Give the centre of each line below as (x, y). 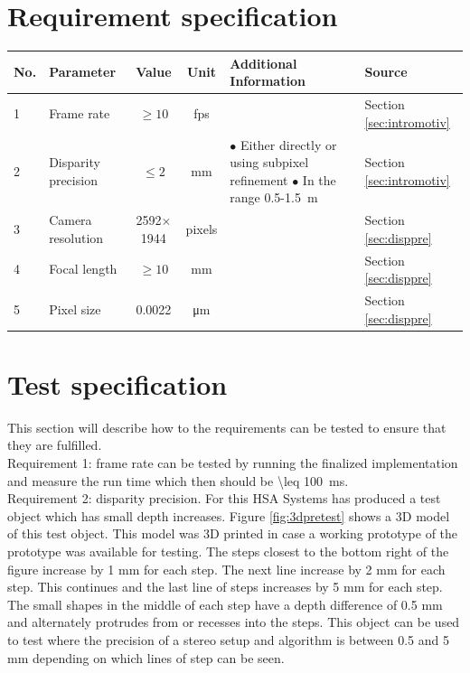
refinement (259, 179)
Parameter (83, 72)
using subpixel (269, 162)
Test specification (117, 383)
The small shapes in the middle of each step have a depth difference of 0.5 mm (225, 604)
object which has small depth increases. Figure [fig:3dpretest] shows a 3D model (229, 515)
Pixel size (75, 308)
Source (386, 72)
